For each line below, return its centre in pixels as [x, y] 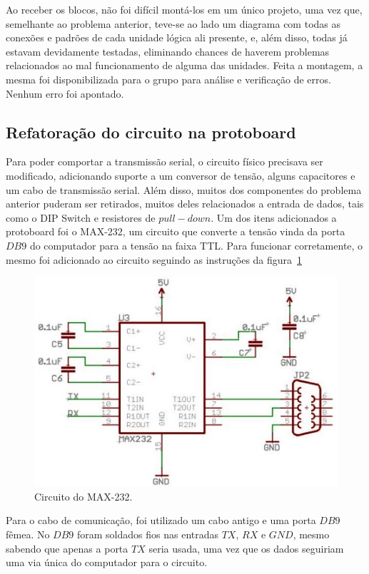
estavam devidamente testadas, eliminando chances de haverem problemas [168, 51]
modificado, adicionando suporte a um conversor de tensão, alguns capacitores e [181, 175]
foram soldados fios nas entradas [148, 534]
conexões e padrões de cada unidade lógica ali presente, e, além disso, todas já [177, 37]
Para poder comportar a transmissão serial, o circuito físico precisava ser [165, 162]
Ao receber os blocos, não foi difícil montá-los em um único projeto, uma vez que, [184, 9]
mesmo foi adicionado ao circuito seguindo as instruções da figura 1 [154, 259]
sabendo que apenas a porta [67, 548]
